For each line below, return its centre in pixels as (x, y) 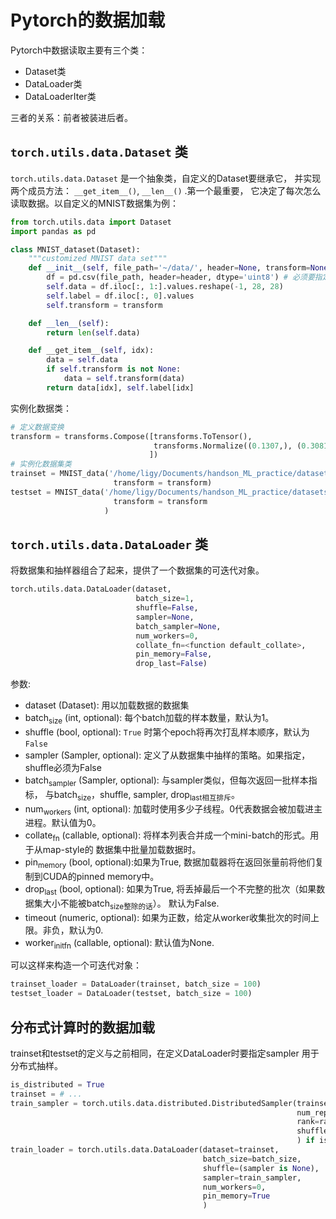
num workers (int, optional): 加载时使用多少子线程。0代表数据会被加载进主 (173, 809)
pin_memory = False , (174, 654)
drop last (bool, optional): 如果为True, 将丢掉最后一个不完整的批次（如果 (170, 889)
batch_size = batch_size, (252, 1159)
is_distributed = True (57, 1084)
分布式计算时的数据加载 (82, 1027)
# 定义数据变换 (37, 427)
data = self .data (82, 360)
